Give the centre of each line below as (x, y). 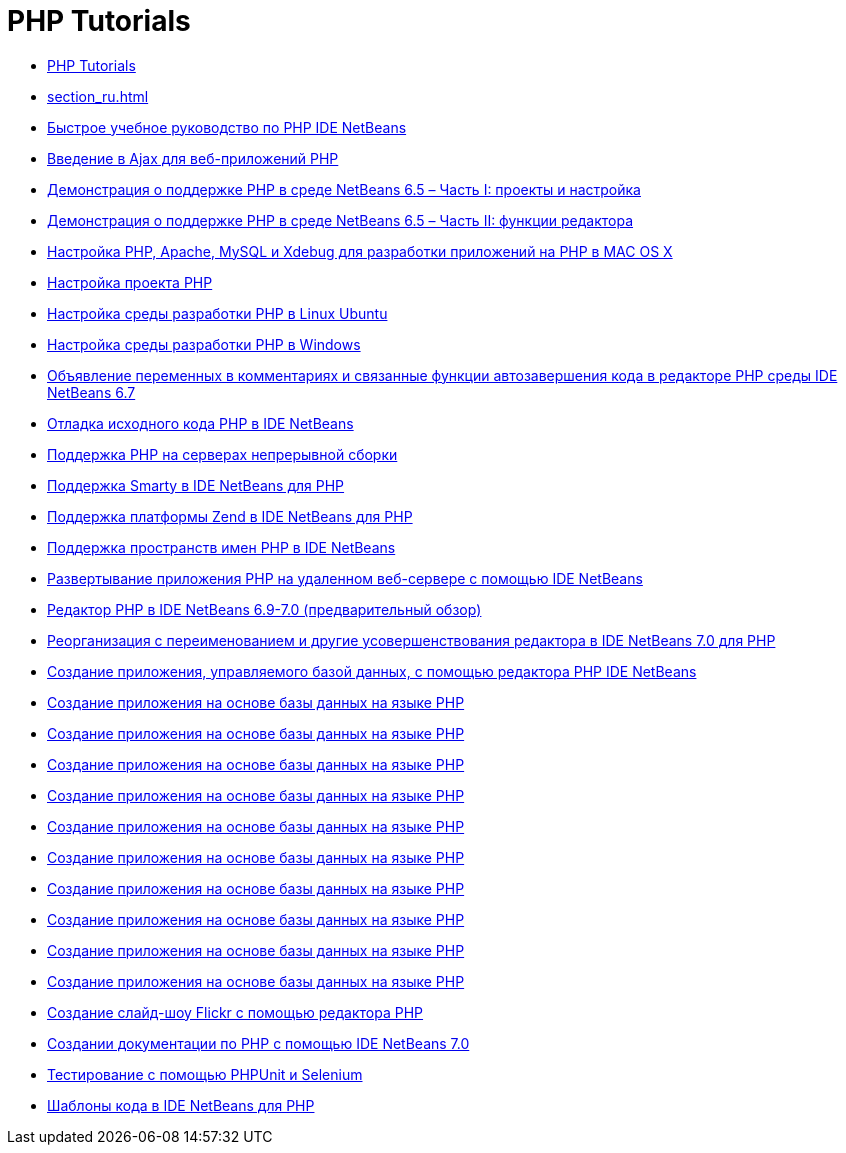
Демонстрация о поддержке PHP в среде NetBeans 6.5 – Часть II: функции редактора (340, 220)
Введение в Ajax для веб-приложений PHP (193, 158)
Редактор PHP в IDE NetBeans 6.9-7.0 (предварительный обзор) (264, 609)
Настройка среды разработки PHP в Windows (204, 344)
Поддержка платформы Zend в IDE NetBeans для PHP (230, 516)
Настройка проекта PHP (130, 282)
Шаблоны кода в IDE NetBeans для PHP (181, 1105)
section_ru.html (98, 96)
